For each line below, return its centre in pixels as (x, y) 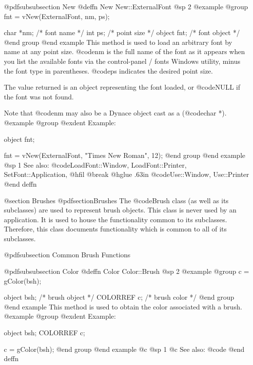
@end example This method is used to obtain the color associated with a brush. (123, 306)
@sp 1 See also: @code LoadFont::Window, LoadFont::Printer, (95, 164)
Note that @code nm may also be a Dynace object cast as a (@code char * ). (115, 113)
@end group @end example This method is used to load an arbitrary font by (118, 42)
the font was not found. (39, 96)
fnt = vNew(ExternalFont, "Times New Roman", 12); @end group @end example (125, 155)
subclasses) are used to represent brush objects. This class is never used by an (120, 210)
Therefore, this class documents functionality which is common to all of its (116, 229)
